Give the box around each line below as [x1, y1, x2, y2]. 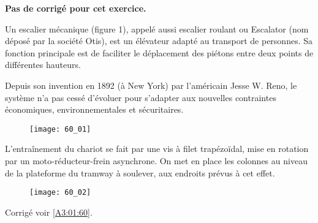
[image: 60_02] [29, 188, 91, 197]
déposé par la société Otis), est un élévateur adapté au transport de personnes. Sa [5, 34, 312, 47]
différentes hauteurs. [5, 58, 81, 71]
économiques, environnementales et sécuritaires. [5, 103, 184, 116]
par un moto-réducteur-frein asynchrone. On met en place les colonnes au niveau [5, 154, 308, 167]
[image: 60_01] [29, 124, 91, 134]
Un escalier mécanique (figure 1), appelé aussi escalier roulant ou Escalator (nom [5, 22, 309, 35]
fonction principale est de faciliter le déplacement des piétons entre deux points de [5, 46, 314, 59]
